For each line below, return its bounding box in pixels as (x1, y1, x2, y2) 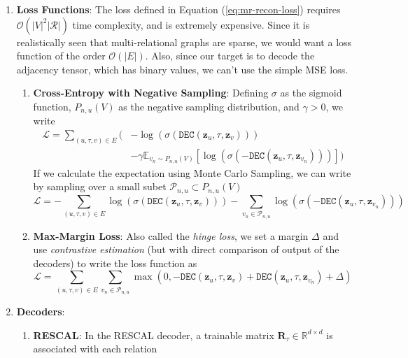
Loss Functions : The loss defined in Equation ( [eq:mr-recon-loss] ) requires (16, 2, 341, 16)
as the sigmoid (280, 85, 342, 100)
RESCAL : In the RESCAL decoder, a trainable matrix (33, 327, 274, 342)
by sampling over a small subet (33, 179, 167, 194)
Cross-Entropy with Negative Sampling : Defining (33, 85, 269, 100)
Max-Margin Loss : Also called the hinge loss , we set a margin (33, 228, 309, 243)
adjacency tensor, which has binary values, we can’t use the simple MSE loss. (16, 62, 349, 76)
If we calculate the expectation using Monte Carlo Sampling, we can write (33, 165, 351, 180)
